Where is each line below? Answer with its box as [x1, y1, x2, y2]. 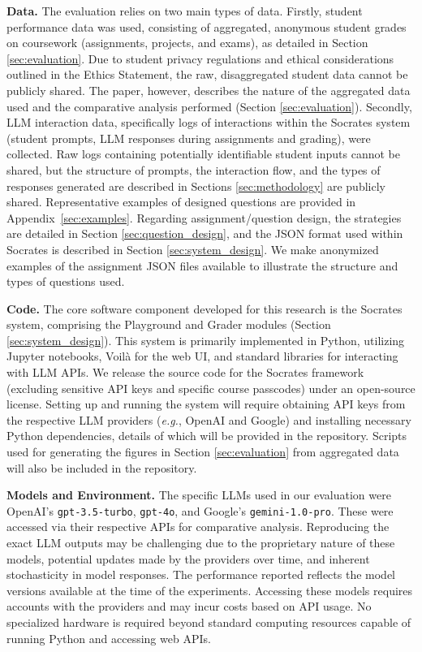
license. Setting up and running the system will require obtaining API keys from [6, 395, 406, 412]
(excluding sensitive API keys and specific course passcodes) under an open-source [6, 379, 416, 396]
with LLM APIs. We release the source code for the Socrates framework [6, 364, 364, 381]
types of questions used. [6, 273, 125, 290]
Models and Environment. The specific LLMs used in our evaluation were [6, 486, 391, 503]
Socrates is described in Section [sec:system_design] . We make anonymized [6, 240, 379, 257]
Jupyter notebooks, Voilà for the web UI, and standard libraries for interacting [6, 348, 398, 365]
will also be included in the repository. [6, 459, 197, 476]
